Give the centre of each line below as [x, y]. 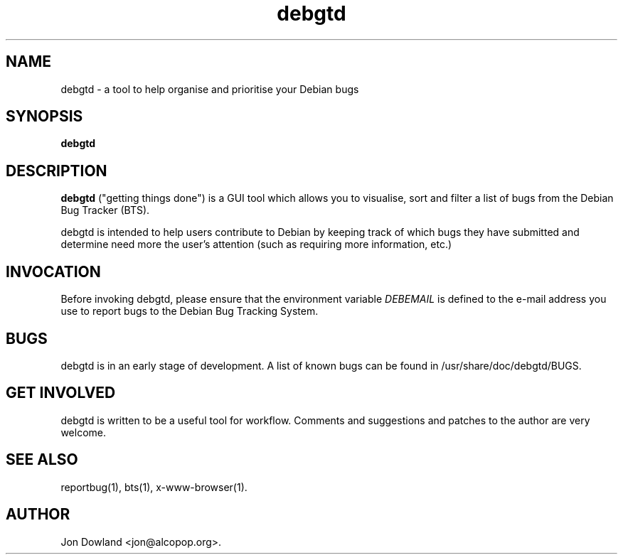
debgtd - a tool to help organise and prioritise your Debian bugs [210, 89]
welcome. [83, 432]
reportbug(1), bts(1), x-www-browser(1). [154, 487]
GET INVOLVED [61, 393]
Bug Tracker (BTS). [105, 210]
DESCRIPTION [57, 171]
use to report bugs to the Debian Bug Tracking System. [190, 311]
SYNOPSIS [44, 117]
